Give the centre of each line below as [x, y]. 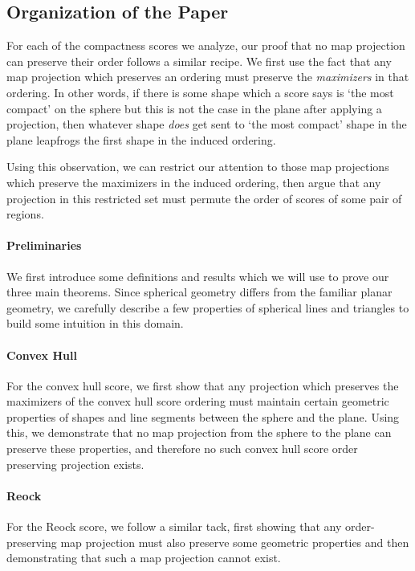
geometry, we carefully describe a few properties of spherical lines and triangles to [208, 307]
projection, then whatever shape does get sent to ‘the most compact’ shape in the [207, 124]
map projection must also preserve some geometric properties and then [235, 542]
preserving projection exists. [75, 464]
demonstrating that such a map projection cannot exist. [144, 558]
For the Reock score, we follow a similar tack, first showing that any [174, 526]
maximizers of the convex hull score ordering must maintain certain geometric [198, 401]
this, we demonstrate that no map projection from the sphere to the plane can [199, 432]
